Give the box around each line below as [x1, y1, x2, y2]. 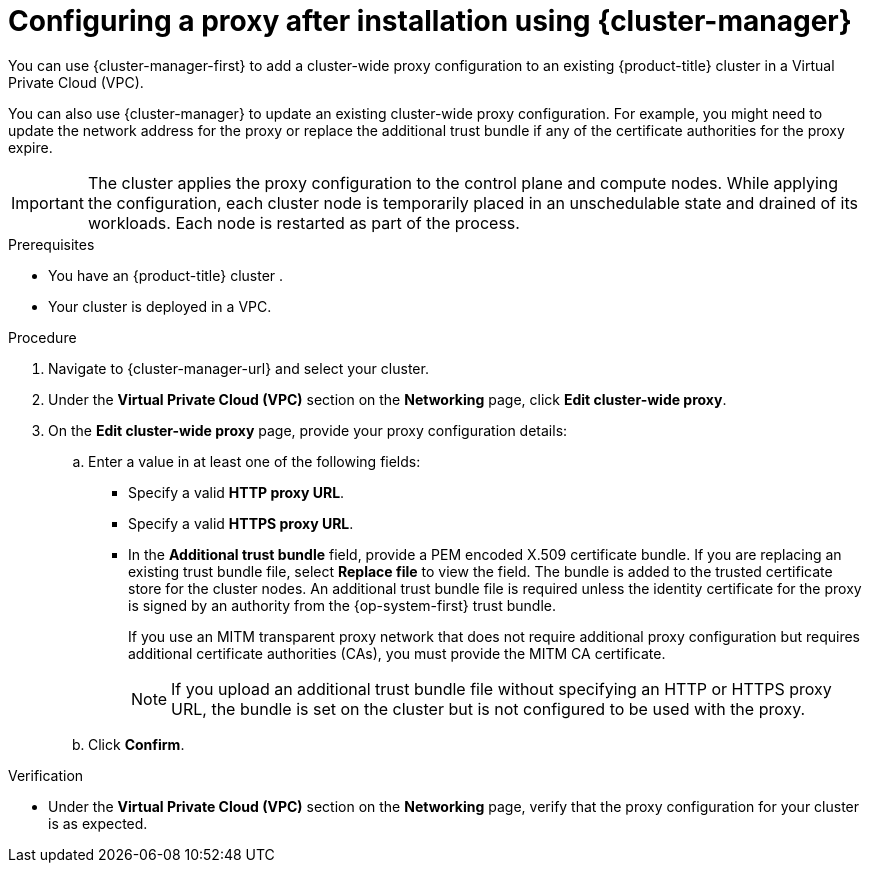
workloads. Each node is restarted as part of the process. [87, 212, 520, 233]
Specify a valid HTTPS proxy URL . [128, 514, 354, 532]
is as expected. [48, 814, 148, 832]
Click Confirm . [88, 735, 185, 753]
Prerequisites [8, 235, 95, 253]
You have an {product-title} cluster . [48, 266, 284, 284]
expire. [8, 138, 53, 156]
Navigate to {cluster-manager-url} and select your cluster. [48, 359, 429, 377]
